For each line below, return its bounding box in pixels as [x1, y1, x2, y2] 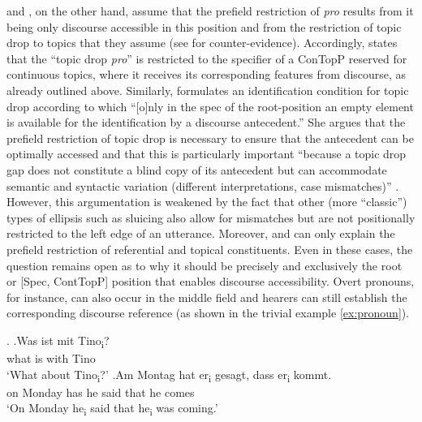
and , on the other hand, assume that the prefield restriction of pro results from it [6, 2, 414, 19]
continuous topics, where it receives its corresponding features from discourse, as [6, 66, 407, 83]
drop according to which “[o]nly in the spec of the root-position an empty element [6, 97, 414, 114]
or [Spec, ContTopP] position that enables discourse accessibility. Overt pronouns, [6, 273, 415, 290]
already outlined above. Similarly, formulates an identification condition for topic [6, 81, 409, 98]
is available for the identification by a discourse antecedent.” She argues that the [6, 114, 406, 131]
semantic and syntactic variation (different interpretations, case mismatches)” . [6, 177, 399, 194]
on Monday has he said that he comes [6, 383, 195, 400]
